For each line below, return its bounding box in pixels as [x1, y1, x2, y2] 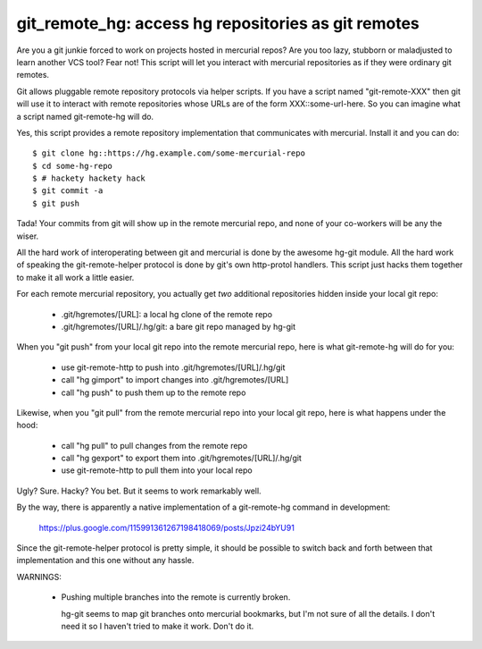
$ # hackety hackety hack [32, 173, 146, 183]
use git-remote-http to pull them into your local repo [61, 465, 253, 476]
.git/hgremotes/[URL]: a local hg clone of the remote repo [61, 308, 272, 319]
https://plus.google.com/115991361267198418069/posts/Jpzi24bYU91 [38, 522, 295, 533]
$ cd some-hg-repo [32, 161, 113, 171]
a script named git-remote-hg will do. [16, 111, 154, 122]
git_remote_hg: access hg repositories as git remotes [16, 13, 420, 33]
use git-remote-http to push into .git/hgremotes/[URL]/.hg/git [61, 362, 286, 373]
